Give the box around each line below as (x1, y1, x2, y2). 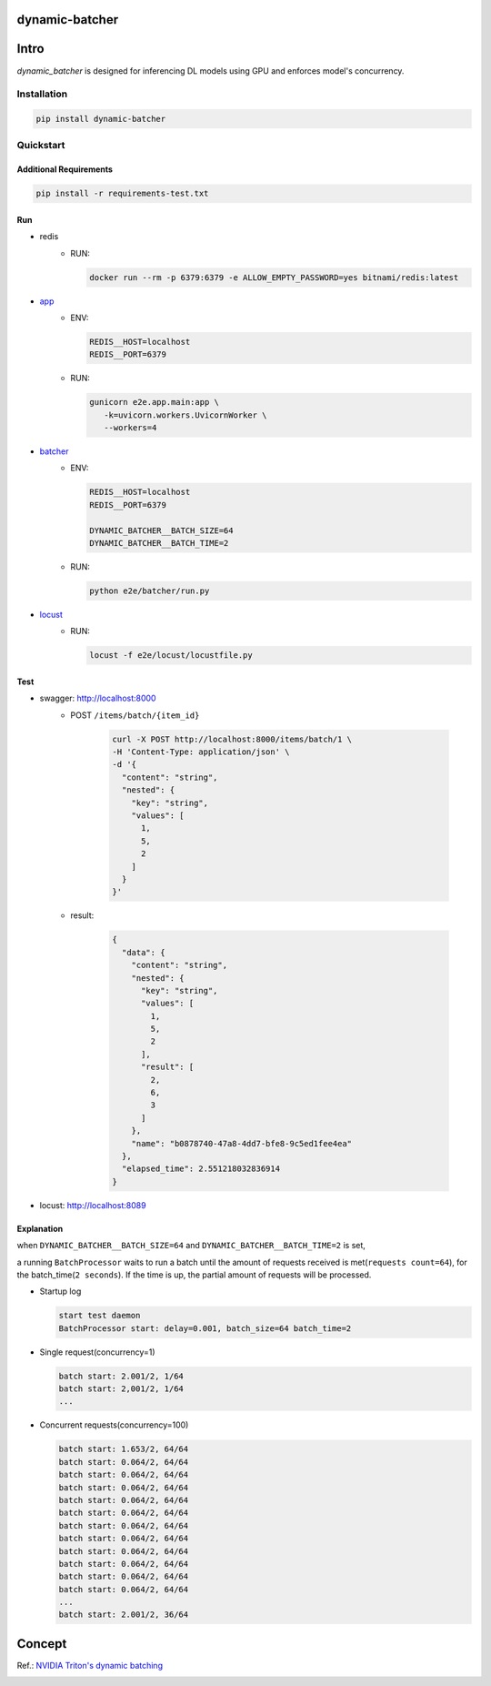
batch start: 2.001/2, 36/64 (58, 1610, 189, 1620)
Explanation (16, 1223, 64, 1234)
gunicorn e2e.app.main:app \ (89, 397, 220, 408)
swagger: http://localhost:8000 (39, 692, 156, 704)
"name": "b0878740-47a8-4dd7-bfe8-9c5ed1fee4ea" (131, 1138, 353, 1148)
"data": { (121, 947, 165, 957)
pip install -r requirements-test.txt (35, 188, 209, 199)
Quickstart (16, 139, 65, 152)
